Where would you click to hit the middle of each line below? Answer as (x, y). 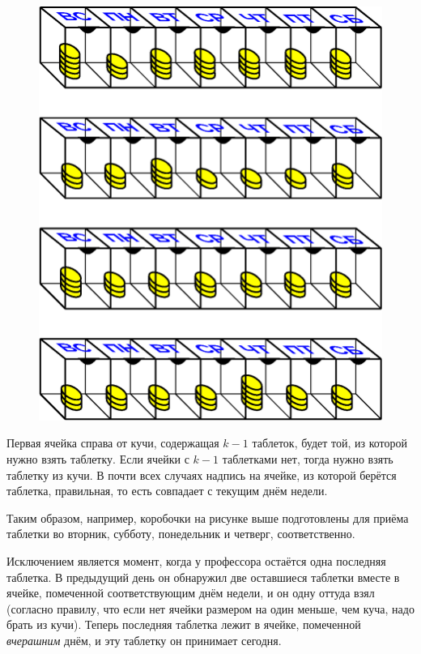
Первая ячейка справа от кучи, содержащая (113, 443)
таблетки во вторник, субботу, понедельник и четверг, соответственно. (181, 534)
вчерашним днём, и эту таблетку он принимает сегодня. (144, 640)
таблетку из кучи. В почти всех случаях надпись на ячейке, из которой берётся (202, 474)
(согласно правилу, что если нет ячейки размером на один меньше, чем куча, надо (210, 608)
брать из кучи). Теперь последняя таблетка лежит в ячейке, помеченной (184, 624)
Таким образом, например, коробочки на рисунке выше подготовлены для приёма (208, 517)
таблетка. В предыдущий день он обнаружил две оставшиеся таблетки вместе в (203, 577)
